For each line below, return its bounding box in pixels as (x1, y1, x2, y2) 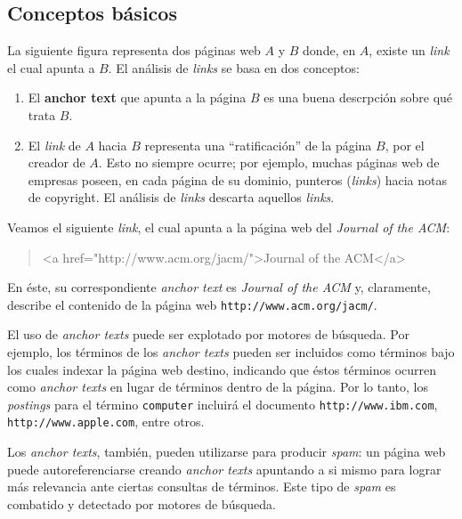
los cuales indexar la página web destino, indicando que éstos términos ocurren (7, 360, 437, 378)
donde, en (303, 41, 356, 60)
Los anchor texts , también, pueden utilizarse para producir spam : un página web (7, 442, 446, 461)
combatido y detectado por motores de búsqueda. (7, 494, 277, 513)
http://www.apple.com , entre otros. (7, 412, 205, 431)
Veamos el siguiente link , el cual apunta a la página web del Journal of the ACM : (7, 217, 450, 236)
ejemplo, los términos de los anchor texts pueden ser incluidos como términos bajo (7, 342, 455, 361)
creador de (28, 153, 85, 172)
